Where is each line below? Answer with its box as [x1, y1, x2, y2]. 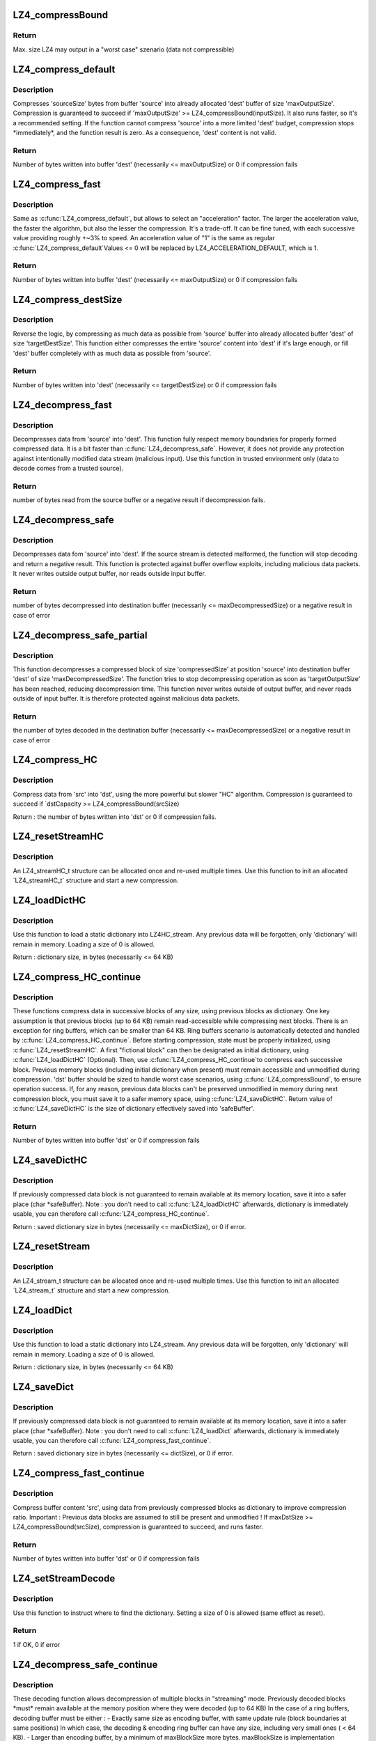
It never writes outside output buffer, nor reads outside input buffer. [13, 570, 207, 578]
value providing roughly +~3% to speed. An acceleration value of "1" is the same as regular [13, 234, 275, 242]
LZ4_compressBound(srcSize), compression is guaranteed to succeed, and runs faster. [13, 1522, 264, 1531]
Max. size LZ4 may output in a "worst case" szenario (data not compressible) [13, 45, 235, 54]
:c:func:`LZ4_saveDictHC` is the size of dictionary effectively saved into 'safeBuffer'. [13, 1104, 255, 1113]
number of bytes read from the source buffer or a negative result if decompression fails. [13, 496, 266, 504]
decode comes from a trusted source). [13, 464, 124, 473]
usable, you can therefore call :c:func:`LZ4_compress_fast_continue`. [13, 1436, 212, 1444]
